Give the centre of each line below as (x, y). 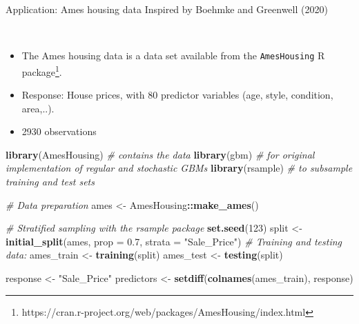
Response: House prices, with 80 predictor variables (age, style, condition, (177, 95)
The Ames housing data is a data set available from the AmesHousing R (173, 55)
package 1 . (42, 70)
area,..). (38, 108)
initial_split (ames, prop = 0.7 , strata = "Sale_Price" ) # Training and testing (174, 241)
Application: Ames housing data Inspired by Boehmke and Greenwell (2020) (167, 9)
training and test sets (50, 182)
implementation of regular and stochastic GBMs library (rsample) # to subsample (179, 168)
